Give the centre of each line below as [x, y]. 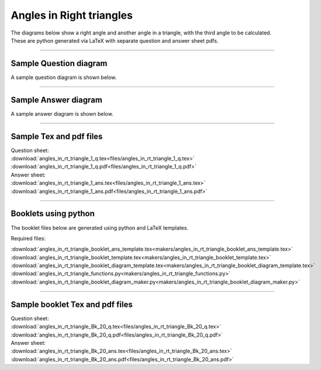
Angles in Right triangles [72, 15]
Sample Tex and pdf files [57, 136]
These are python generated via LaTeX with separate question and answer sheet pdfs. [115, 40]
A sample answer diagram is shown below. [62, 113]
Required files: [28, 238]
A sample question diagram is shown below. [64, 77]
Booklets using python [53, 214]
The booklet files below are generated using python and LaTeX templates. [100, 227]
